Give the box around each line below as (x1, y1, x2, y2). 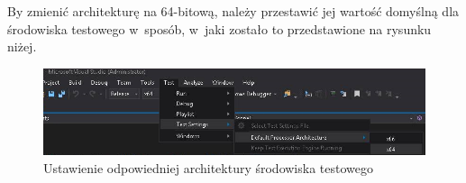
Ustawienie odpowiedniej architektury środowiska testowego (43, 158, 373, 177)
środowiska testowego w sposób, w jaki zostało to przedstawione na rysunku (7, 19, 432, 38)
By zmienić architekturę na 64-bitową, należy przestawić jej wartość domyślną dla (7, 2, 460, 20)
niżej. (7, 37, 37, 56)
